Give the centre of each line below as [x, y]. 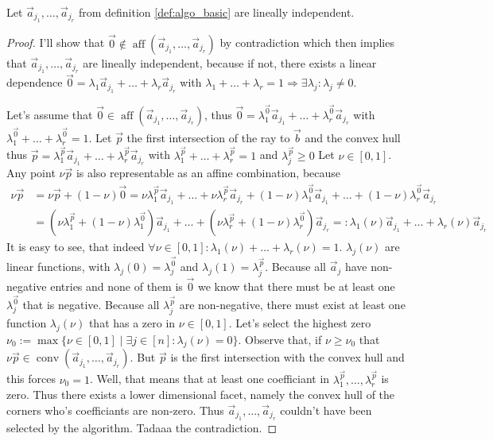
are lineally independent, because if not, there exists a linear [230, 62]
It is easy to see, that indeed [76, 247]
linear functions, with [58, 267]
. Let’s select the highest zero [300, 322]
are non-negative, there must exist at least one [292, 305]
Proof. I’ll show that [56, 43]
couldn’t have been [326, 410]
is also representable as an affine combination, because [208, 173]
